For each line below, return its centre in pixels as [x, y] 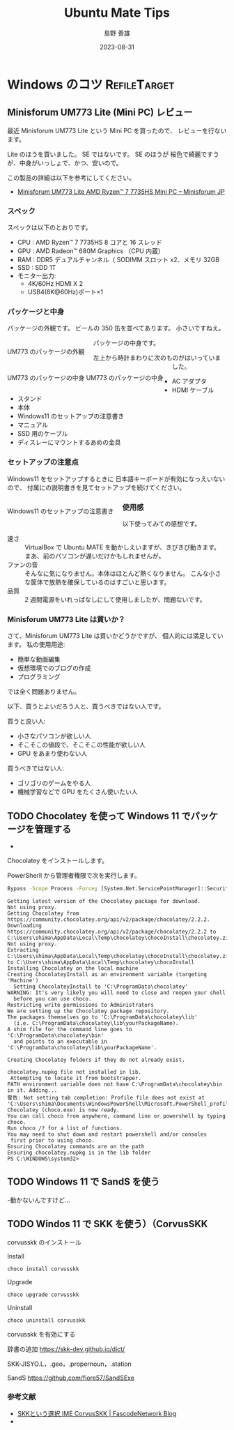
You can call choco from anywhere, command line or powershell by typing [117, 1116]
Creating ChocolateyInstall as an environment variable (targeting [107, 974]
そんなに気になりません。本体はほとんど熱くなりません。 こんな [117, 573]
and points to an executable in [61, 1041]
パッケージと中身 [36, 312]
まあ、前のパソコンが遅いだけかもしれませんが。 [95, 556]
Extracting [23, 950]
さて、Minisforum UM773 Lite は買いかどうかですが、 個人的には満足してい [115, 636]
